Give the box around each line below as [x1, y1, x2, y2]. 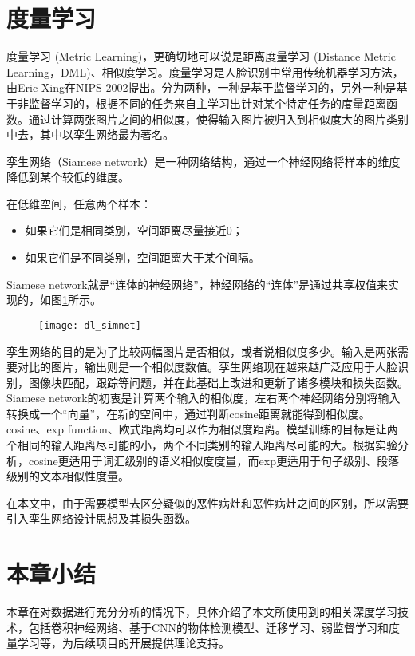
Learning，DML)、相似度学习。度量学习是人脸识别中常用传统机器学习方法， [6, 63, 404, 80]
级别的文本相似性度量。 [6, 468, 129, 484]
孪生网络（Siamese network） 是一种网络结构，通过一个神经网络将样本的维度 [6, 152, 401, 169]
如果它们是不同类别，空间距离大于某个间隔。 [25, 249, 260, 266]
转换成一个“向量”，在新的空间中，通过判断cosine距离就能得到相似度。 [6, 405, 370, 421]
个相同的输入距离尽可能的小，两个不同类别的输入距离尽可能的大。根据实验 [6, 437, 397, 453]
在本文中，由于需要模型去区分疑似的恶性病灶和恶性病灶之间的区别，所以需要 [6, 494, 409, 511]
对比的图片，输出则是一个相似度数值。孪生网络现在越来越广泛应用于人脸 [17, 358, 397, 375]
